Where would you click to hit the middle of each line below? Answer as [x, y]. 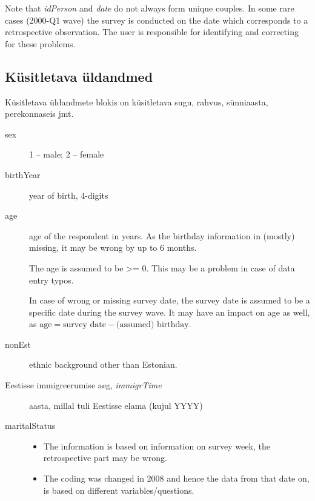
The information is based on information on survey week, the [157, 446]
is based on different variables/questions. [119, 490]
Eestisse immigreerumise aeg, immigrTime [83, 385]
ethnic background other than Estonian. [103, 364]
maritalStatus [30, 426]
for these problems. [40, 43]
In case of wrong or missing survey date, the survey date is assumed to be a [170, 300]
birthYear [23, 174]
